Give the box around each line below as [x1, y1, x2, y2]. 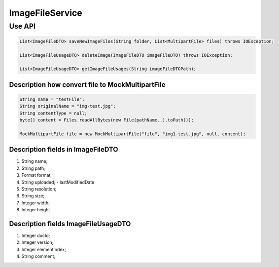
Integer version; [21, 239, 54, 245]
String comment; [21, 253, 56, 259]
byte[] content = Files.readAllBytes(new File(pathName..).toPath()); [19, 117, 194, 123]
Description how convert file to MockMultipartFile [9, 80, 166, 89]
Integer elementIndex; [21, 246, 66, 252]
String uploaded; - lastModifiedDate [21, 179, 95, 185]
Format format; [21, 172, 52, 178]
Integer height [21, 207, 50, 213]
